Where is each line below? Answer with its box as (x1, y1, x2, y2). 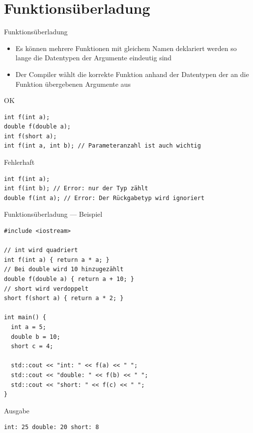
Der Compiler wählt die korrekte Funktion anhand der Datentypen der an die (15, 69, 249, 79)
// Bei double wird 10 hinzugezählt (4, 266, 124, 273)
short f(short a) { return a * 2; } (4, 295, 124, 302)
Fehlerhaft (4, 157, 35, 167)
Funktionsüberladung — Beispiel (4, 209, 103, 219)
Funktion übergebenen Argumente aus (15, 78, 131, 89)
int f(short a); (4, 132, 57, 140)
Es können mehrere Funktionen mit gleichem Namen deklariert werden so (15, 43, 237, 53)
